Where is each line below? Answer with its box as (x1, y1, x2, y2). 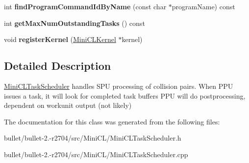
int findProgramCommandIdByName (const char (4, 1, 167, 11)
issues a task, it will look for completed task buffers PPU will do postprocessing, (4, 90, 246, 101)
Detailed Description (4, 58, 111, 73)
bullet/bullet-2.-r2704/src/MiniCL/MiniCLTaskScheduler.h (4, 133, 181, 143)
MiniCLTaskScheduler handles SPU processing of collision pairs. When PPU (4, 81, 233, 91)
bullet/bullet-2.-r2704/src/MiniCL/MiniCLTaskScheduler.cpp (4, 149, 188, 159)
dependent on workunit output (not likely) (4, 100, 132, 110)
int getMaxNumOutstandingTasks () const (4, 18, 145, 28)
